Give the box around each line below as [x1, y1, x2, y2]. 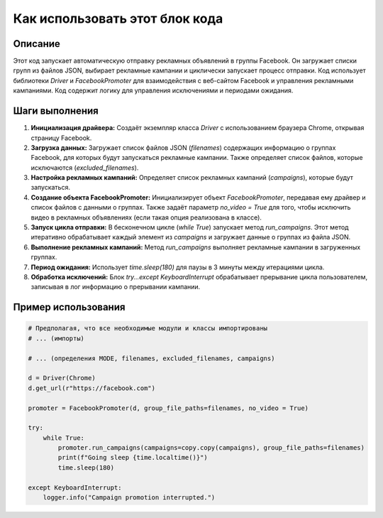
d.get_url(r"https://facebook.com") [28, 384, 156, 392]
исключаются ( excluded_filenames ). [30, 163, 139, 172]
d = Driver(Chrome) [28, 374, 96, 382]
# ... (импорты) [28, 334, 85, 342]
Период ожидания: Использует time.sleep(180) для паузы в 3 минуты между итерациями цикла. [30, 263, 325, 271]
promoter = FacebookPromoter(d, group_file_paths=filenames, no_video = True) [28, 404, 309, 412]
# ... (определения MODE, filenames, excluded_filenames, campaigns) [28, 354, 275, 362]
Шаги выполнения [13, 105, 99, 117]
